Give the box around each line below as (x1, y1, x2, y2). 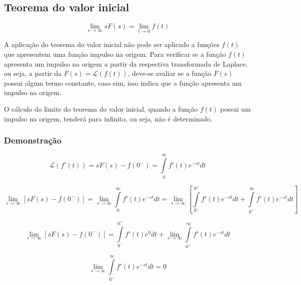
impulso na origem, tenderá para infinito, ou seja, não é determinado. (4, 113, 213, 123)
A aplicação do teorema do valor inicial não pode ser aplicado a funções (4, 39, 219, 49)
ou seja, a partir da (4, 68, 62, 78)
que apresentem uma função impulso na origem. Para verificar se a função (4, 49, 226, 59)
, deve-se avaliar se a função (128, 68, 212, 78)
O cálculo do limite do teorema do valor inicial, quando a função (4, 103, 198, 114)
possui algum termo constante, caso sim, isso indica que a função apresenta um (4, 77, 242, 88)
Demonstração (4, 134, 62, 146)
